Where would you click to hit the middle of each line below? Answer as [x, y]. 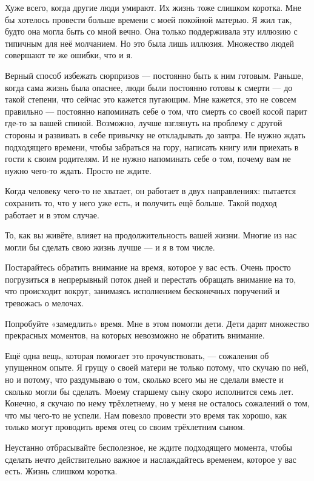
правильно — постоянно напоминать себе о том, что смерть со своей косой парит [156, 111]
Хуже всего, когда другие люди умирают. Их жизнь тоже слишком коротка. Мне [153, 7]
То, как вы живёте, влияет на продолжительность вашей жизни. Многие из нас [151, 235]
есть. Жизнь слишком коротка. [61, 471]
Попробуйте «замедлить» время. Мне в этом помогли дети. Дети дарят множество [157, 323]
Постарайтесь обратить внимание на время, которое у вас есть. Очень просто [148, 267]
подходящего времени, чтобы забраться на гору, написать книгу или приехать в [152, 146]
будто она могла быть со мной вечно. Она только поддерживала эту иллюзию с [151, 31]
